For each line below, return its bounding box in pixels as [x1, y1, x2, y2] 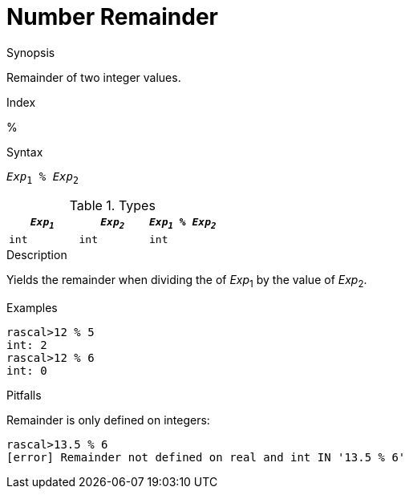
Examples [6, 300, 58, 314]
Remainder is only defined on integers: [6, 412, 210, 427]
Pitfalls [6, 387, 42, 402]
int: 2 [6, 338, 47, 351]
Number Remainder [6, 3, 218, 30]
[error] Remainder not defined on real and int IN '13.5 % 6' [6, 450, 406, 464]
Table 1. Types [69, 197, 156, 213]
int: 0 [6, 363, 47, 377]
